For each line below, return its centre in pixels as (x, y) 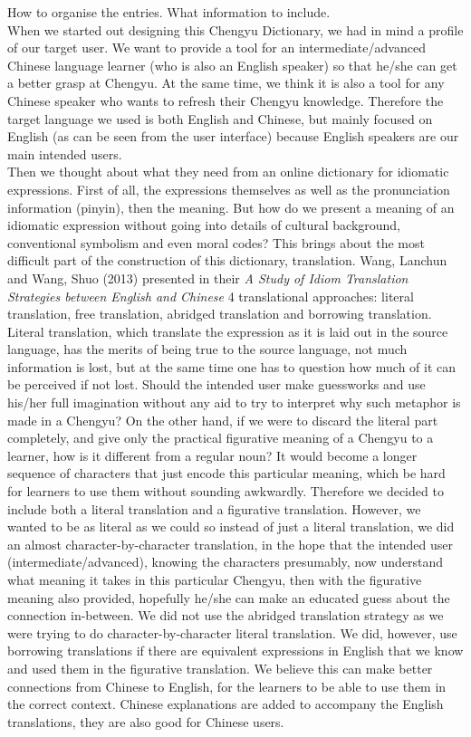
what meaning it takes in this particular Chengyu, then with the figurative (215, 579)
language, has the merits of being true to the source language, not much (207, 349)
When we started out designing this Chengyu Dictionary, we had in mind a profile (235, 29)
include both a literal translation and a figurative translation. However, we (214, 508)
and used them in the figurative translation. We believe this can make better (220, 668)
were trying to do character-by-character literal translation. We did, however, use (232, 632)
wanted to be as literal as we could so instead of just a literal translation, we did (231, 526)
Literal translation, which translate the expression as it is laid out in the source (228, 331)
